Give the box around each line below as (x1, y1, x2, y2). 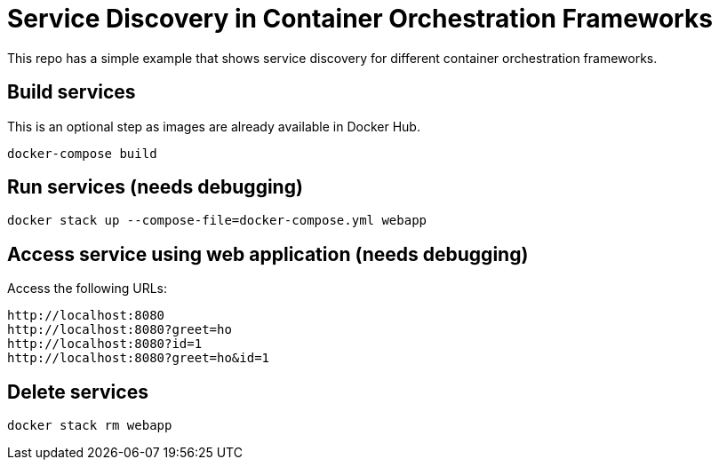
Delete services (7, 380, 148, 403)
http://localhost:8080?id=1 (7, 336, 203, 352)
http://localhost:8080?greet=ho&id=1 (7, 351, 270, 366)
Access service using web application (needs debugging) (7, 242, 529, 265)
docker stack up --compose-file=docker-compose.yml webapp (7, 213, 427, 228)
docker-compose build (7, 146, 157, 161)
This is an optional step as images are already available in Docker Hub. (7, 118, 420, 134)
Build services (7, 81, 136, 104)
